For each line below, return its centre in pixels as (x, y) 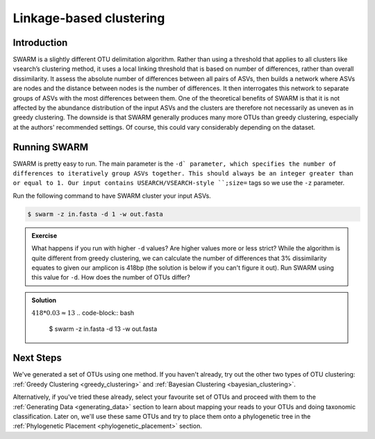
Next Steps (37, 358)
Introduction (40, 43)
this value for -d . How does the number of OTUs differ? (111, 277)
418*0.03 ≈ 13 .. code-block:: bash (83, 313)
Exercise (44, 235)
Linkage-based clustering (89, 18)
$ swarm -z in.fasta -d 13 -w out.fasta (103, 329)
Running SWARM (51, 147)
